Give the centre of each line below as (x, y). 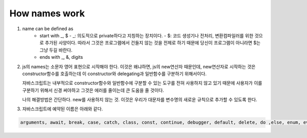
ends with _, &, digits (61, 57)
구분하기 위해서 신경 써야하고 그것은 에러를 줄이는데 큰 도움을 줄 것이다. (93, 90)
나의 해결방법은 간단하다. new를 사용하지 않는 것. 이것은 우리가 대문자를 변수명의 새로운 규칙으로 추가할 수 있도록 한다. (140, 100)
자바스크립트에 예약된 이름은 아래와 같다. (63, 109)
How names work (47, 13)
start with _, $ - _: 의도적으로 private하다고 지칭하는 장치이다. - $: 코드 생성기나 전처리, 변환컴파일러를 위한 (147, 35)
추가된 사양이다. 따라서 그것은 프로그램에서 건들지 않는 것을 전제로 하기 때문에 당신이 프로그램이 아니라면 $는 (153, 43)
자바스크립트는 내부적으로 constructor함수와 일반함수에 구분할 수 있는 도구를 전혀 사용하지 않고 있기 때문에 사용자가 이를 (142, 83)
